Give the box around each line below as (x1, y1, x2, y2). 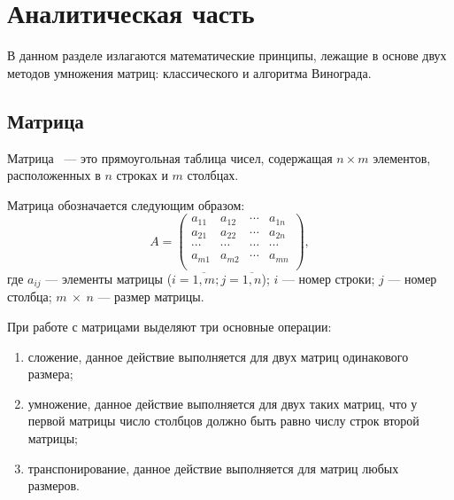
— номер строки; (281, 269, 375, 287)
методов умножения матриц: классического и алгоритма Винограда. (7, 63, 372, 82)
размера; (27, 364, 73, 383)
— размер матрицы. (97, 287, 204, 306)
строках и (116, 166, 168, 184)
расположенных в (7, 166, 101, 184)
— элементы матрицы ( (45, 269, 173, 287)
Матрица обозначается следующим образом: (7, 195, 245, 214)
